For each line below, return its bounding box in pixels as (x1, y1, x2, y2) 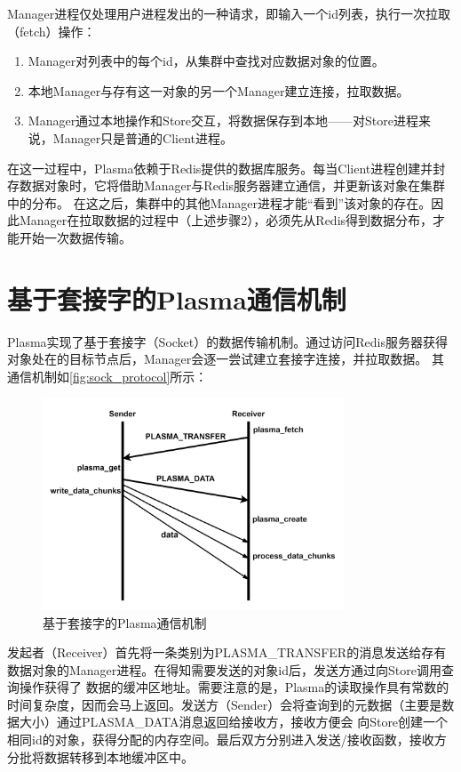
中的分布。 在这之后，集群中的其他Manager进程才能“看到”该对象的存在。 (7, 193, 432, 212)
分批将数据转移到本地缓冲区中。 (7, 747, 194, 766)
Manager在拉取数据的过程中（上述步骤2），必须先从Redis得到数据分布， (19, 211, 433, 229)
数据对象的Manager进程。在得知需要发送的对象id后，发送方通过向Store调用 (7, 660, 441, 679)
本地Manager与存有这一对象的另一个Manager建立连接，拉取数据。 (28, 81, 409, 100)
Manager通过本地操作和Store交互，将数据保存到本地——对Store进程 (28, 111, 418, 130)
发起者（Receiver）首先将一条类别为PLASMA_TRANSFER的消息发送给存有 (7, 643, 447, 662)
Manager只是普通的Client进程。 (52, 128, 234, 147)
